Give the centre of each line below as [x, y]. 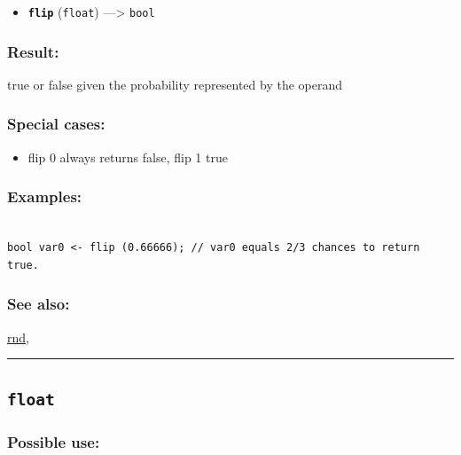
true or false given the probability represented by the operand [175, 84]
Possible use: [54, 442]
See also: [39, 304]
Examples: [45, 196]
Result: [33, 51]
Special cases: [56, 124]
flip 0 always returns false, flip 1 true [128, 157]
